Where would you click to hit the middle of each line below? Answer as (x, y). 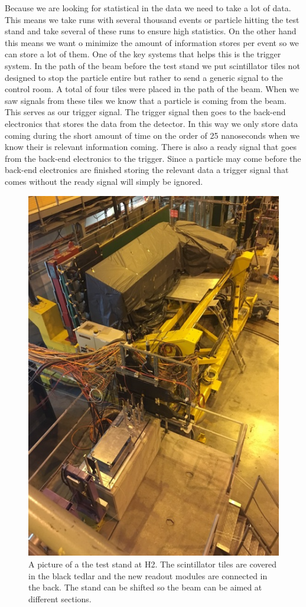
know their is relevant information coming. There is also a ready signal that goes (151, 147)
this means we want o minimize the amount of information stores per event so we (152, 42)
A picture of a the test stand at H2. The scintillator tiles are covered (153, 564)
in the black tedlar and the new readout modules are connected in (148, 575)
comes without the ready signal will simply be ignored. (104, 181)
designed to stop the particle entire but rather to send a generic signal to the (144, 77)
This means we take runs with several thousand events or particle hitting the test (152, 19)
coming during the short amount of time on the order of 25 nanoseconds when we (152, 135)
